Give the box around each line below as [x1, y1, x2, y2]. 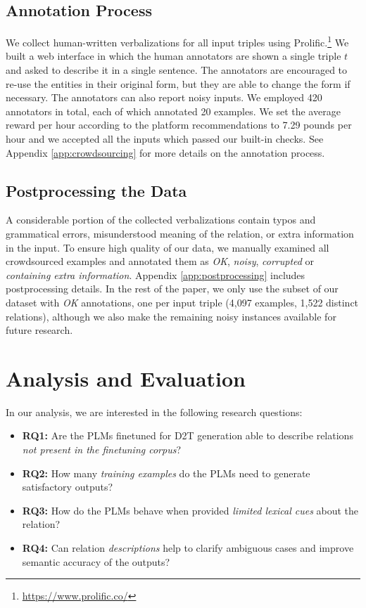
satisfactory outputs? [22, 479, 113, 494]
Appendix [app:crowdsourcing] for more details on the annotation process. [6, 145, 325, 160]
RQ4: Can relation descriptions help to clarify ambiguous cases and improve [22, 541, 354, 555]
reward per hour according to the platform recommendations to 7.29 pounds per [6, 117, 352, 132]
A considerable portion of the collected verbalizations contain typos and [6, 212, 316, 227]
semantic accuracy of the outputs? [22, 554, 170, 569]
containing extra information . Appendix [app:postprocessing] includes [6, 267, 305, 282]
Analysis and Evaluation [6, 363, 246, 392]
